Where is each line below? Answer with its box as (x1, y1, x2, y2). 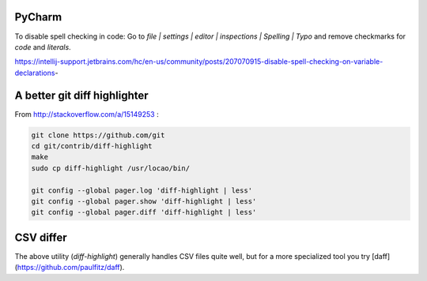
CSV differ (14, 230, 67, 244)
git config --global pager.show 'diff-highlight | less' (31, 197, 257, 205)
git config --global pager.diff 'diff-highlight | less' (31, 208, 257, 217)
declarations (14, 68, 55, 77)
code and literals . (14, 42, 71, 51)
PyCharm (14, 10, 62, 24)
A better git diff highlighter (14, 88, 149, 102)
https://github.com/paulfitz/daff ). (17, 263, 125, 272)
